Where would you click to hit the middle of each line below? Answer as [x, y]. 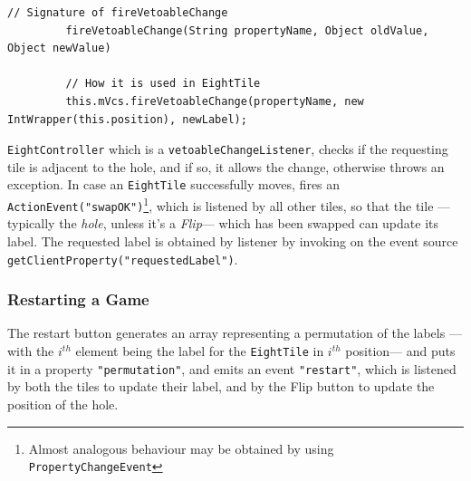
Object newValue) [59, 48]
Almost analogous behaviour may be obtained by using [181, 448]
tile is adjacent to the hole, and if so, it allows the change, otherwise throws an [226, 166]
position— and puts [400, 351]
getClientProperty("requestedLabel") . [123, 259]
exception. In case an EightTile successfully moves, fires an [174, 184]
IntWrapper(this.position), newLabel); [127, 119]
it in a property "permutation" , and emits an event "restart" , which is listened [232, 368]
